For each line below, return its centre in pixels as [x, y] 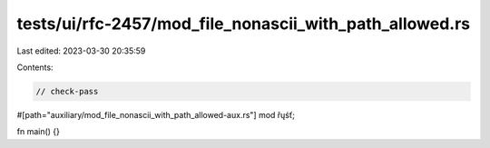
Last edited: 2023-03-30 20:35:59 [81, 51]
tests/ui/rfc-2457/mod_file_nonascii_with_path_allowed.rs [244, 24]
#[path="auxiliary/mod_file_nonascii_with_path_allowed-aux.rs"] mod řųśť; [156, 114]
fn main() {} [39, 132]
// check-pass [67, 91]
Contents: [35, 67]
